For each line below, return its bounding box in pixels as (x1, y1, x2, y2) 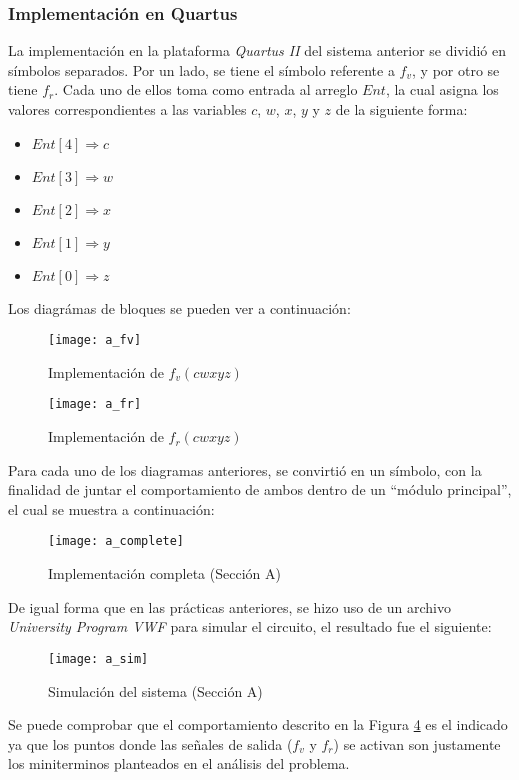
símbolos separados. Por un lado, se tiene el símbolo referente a (8, 59, 395, 80)
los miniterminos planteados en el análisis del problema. (8, 753, 350, 774)
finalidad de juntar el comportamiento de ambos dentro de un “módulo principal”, (8, 479, 512, 500)
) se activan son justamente (333, 733, 501, 754)
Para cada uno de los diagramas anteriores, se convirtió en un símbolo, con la (8, 459, 482, 480)
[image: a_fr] (48, 397, 142, 412)
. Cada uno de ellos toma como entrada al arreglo (54, 79, 358, 100)
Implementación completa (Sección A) (48, 563, 281, 584)
